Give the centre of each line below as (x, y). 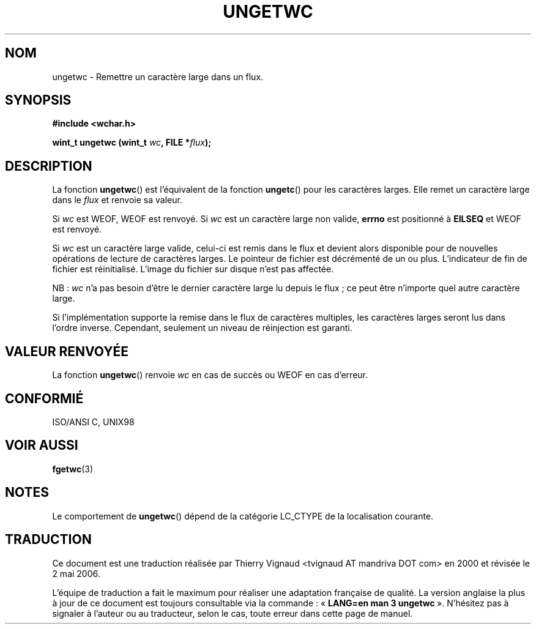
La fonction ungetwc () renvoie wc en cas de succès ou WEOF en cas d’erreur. (210, 375)
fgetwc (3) (73, 469)
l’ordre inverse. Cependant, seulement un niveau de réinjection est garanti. (202, 328)
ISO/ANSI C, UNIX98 (93, 422)
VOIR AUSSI (42, 445)
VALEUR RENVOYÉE (67, 351)
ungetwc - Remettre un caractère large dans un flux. (158, 76)
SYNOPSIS (38, 100)
